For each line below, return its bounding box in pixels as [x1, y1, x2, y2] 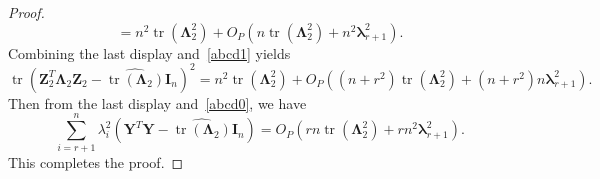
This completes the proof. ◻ [8, 152, 184, 173]
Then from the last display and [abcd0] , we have [8, 92, 307, 113]
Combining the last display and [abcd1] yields [8, 42, 291, 63]
